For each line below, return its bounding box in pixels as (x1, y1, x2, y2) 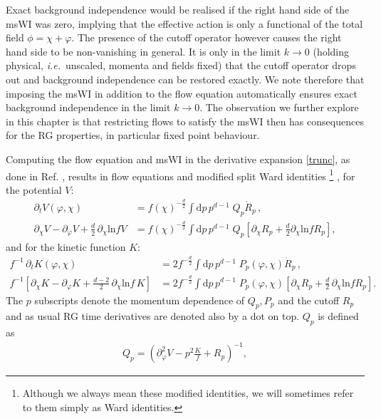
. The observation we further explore (199, 100, 359, 115)
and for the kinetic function (6, 239, 126, 254)
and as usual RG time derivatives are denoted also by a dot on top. (6, 309, 300, 324)
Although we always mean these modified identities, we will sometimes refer (22, 386, 354, 400)
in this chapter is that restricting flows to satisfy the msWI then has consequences (6, 113, 364, 128)
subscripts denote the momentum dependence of (34, 292, 245, 307)
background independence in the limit (6, 100, 171, 115)
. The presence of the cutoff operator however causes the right (71, 30, 342, 45)
